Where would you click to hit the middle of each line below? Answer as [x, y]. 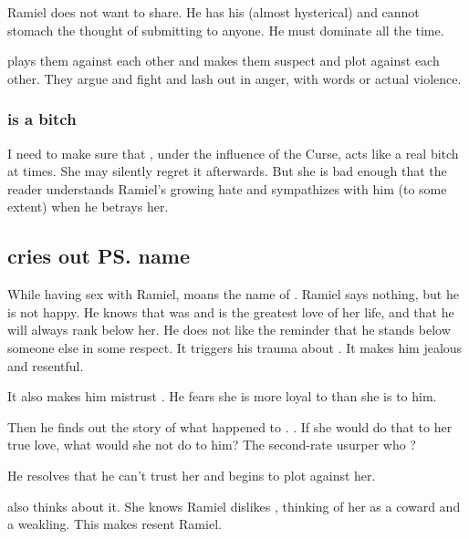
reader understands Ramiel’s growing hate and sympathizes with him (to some [227, 188]
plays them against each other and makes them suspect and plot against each [224, 61]
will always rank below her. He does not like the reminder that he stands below [229, 330]
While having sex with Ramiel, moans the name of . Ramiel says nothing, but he [233, 294]
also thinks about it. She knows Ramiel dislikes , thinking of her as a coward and [234, 506]
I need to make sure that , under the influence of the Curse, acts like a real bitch [233, 153]
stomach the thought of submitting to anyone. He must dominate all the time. [226, 30]
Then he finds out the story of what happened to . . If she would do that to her [230, 426]
